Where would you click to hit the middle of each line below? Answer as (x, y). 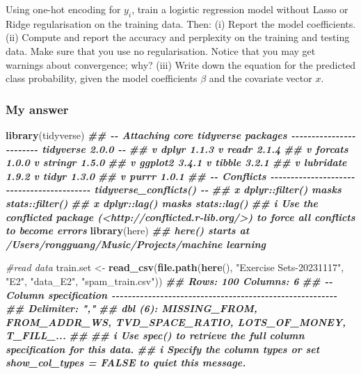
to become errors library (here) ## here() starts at (128, 230)
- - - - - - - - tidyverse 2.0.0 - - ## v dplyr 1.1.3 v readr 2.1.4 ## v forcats (177, 148)
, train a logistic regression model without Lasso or (240, 9)
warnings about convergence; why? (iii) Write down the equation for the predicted (181, 64)
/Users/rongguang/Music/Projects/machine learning (136, 244)
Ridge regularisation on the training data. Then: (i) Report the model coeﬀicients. (181, 23)
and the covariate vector (260, 78)
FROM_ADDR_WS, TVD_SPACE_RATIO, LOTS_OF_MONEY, (176, 322)
